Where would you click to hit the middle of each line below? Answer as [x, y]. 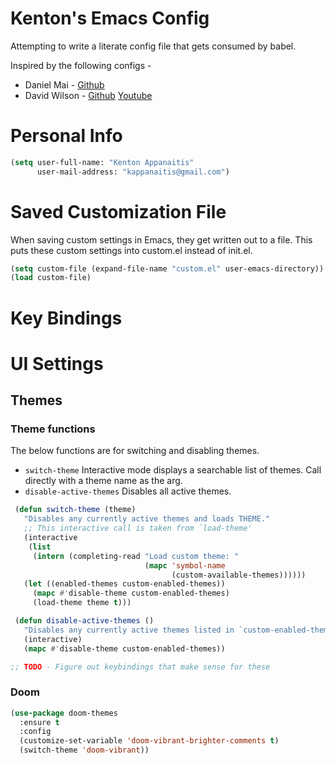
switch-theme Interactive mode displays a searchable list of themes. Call [173, 470]
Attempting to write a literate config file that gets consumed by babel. [153, 46]
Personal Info [66, 136]
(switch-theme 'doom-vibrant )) [84, 750]
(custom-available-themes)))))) [239, 575]
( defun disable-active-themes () [84, 621]
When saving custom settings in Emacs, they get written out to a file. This [161, 239]
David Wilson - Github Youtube [88, 95]
